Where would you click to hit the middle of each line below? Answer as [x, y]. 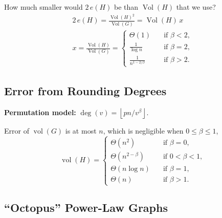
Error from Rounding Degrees [85, 91]
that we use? [196, 7]
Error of [17, 130]
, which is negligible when [143, 130]
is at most [81, 130]
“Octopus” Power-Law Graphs [86, 208]
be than [126, 7]
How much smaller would [43, 7]
